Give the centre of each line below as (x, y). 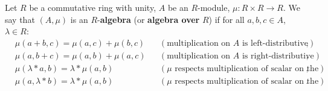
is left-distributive (275, 43)
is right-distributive (278, 56)
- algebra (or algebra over (149, 19)
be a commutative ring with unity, (93, 7)
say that (20, 19)
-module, (214, 7)
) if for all (227, 19)
